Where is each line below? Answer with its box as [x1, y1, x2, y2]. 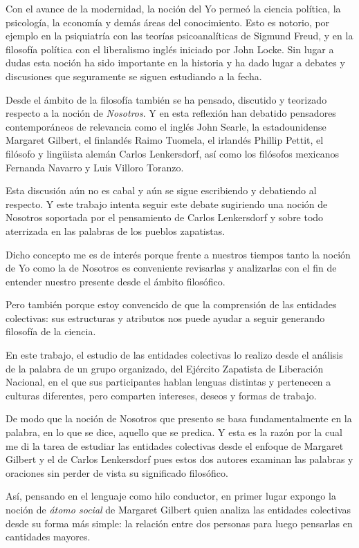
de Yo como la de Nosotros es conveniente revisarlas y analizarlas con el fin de [6, 261, 337, 275]
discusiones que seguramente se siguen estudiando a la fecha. [6, 68, 262, 83]
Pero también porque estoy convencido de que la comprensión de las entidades [6, 297, 337, 312]
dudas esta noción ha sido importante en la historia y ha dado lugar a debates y [6, 55, 345, 70]
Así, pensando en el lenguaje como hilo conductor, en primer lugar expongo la [6, 489, 336, 503]
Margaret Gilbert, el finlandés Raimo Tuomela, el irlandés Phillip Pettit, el [6, 133, 324, 147]
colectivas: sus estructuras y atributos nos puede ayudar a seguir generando [6, 310, 325, 325]
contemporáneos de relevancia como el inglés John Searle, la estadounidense [6, 119, 326, 133]
